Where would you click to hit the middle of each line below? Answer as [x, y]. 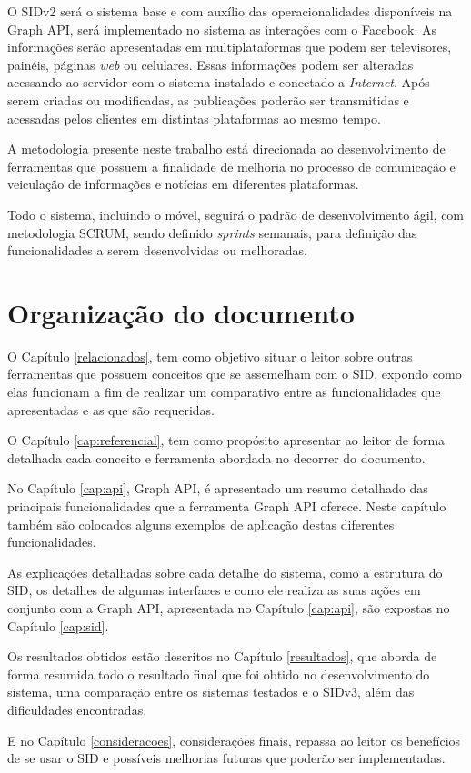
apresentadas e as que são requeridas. [111, 409]
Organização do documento [181, 312]
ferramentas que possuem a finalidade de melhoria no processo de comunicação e [231, 166]
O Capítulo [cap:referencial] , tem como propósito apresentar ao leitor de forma [226, 440]
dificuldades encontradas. [77, 709]
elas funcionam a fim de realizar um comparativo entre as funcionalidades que [224, 392]
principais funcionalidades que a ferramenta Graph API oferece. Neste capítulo [227, 506]
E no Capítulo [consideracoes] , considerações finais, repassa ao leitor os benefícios [234, 740]
